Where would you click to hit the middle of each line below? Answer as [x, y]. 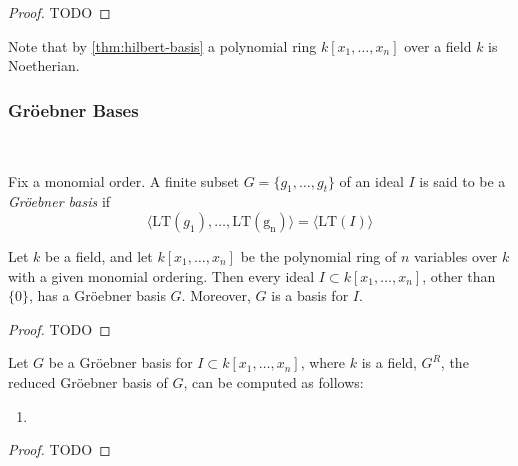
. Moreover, [216, 295]
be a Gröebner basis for [120, 362]
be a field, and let [99, 255]
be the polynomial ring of [318, 255]
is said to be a [462, 180]
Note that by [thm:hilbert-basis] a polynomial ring [162, 45]
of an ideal [371, 180]
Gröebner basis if [59, 201]
